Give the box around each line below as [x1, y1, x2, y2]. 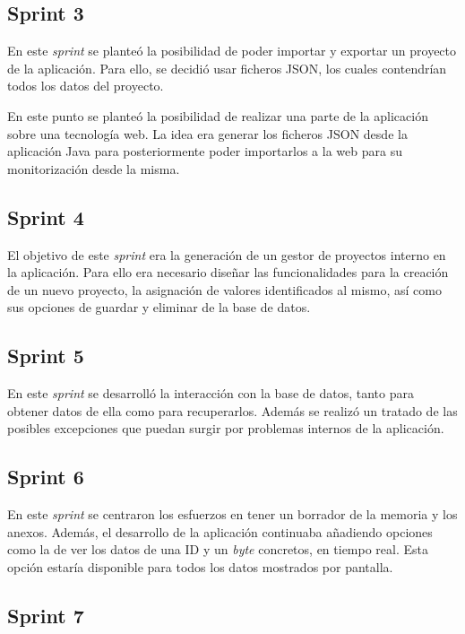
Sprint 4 [7, 203, 84, 230]
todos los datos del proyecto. [7, 76, 164, 95]
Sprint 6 [7, 463, 84, 491]
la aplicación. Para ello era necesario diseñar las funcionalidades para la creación [7, 263, 449, 282]
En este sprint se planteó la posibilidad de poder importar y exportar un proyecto [7, 41, 457, 60]
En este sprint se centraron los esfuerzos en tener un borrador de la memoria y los [7, 505, 458, 524]
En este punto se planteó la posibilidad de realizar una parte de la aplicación [7, 106, 428, 125]
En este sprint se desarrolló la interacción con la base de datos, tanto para [7, 384, 414, 403]
